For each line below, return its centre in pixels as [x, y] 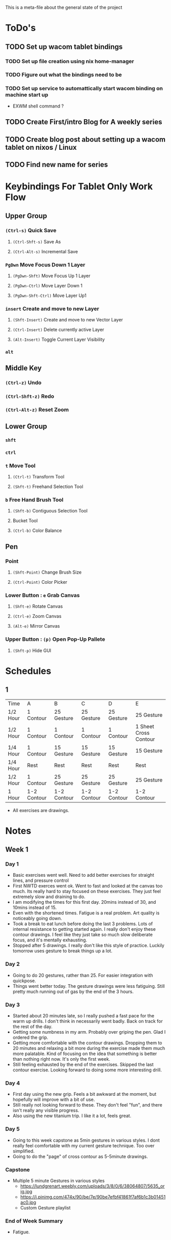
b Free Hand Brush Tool [34, 500]
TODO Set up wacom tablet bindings [64, 47]
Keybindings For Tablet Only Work [79, 187]
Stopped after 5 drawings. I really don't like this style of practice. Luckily [88, 946]
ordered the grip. [30, 1037]
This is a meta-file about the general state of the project [64, 7]
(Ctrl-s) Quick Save [31, 230]
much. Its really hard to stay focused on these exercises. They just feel [87, 892]
